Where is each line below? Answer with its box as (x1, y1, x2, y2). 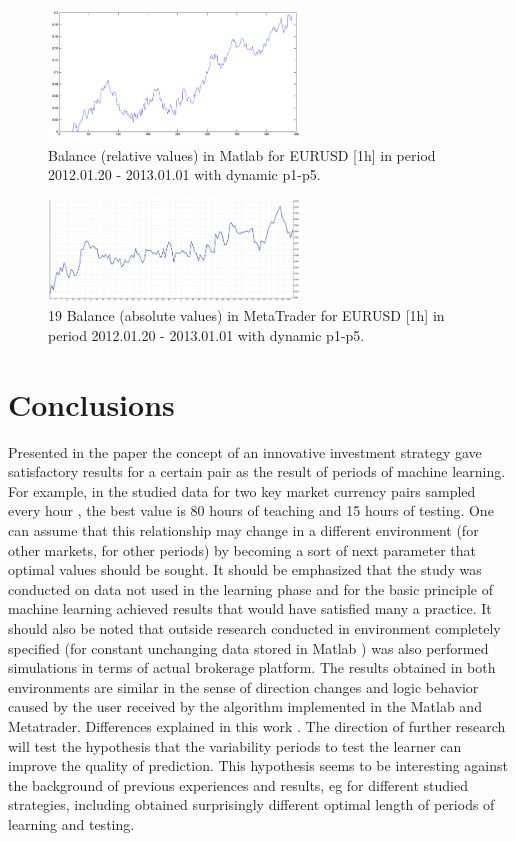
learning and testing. (8, 813, 135, 834)
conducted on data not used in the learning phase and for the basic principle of (8, 578, 493, 599)
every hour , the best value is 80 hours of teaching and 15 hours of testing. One (8, 500, 494, 521)
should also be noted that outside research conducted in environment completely (8, 618, 501, 639)
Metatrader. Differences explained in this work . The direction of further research (8, 716, 506, 736)
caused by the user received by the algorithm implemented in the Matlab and (8, 696, 482, 717)
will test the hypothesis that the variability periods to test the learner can (8, 735, 462, 756)
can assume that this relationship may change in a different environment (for (8, 520, 479, 541)
